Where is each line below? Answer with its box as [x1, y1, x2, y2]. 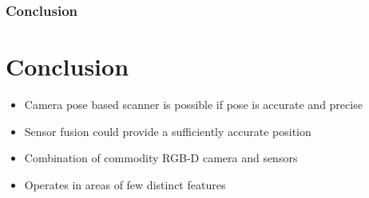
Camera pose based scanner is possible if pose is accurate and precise [24, 95, 363, 112]
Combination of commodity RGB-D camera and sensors [24, 149, 298, 166]
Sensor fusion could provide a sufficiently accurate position [24, 122, 311, 139]
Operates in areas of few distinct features [24, 176, 226, 192]
